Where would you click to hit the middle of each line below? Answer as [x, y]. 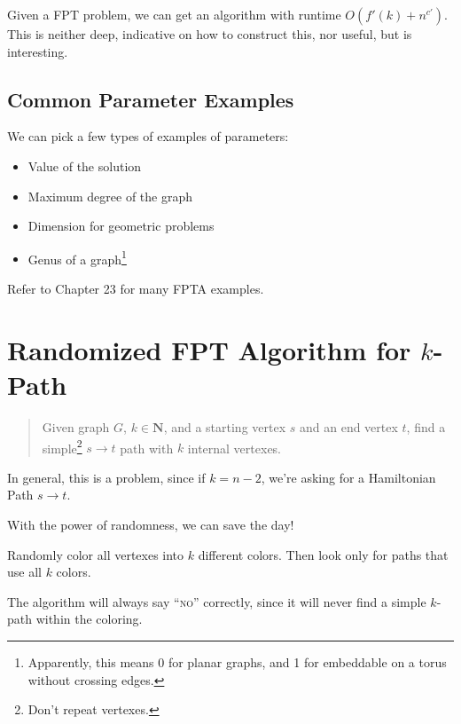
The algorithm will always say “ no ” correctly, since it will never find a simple [217, 601]
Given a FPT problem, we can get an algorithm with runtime [174, 14]
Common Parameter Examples [151, 99]
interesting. [38, 51]
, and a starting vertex [225, 426]
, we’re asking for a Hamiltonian [348, 477]
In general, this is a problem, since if [106, 477]
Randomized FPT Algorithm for [209, 349]
